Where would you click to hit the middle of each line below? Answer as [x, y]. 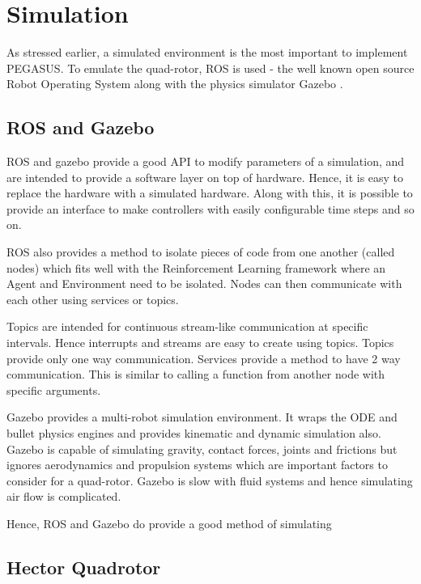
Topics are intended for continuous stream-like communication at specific [187, 326]
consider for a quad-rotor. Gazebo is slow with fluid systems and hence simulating [210, 480]
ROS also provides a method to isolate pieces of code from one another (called [201, 252]
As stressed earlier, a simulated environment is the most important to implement [207, 52]
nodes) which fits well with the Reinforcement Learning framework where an [196, 267]
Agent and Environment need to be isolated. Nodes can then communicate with [204, 284]
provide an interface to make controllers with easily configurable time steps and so [210, 208]
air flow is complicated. [64, 496]
